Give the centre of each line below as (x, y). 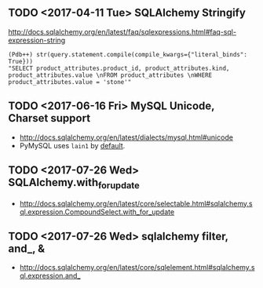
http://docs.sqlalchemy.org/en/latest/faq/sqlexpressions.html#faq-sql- (122, 31)
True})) (21, 61)
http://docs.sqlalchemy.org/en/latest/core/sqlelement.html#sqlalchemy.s (137, 268)
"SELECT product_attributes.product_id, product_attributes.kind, (119, 68)
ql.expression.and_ (50, 276)
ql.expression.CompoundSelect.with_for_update (97, 212)
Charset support (49, 118)
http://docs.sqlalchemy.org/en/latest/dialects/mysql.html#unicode (126, 137)
